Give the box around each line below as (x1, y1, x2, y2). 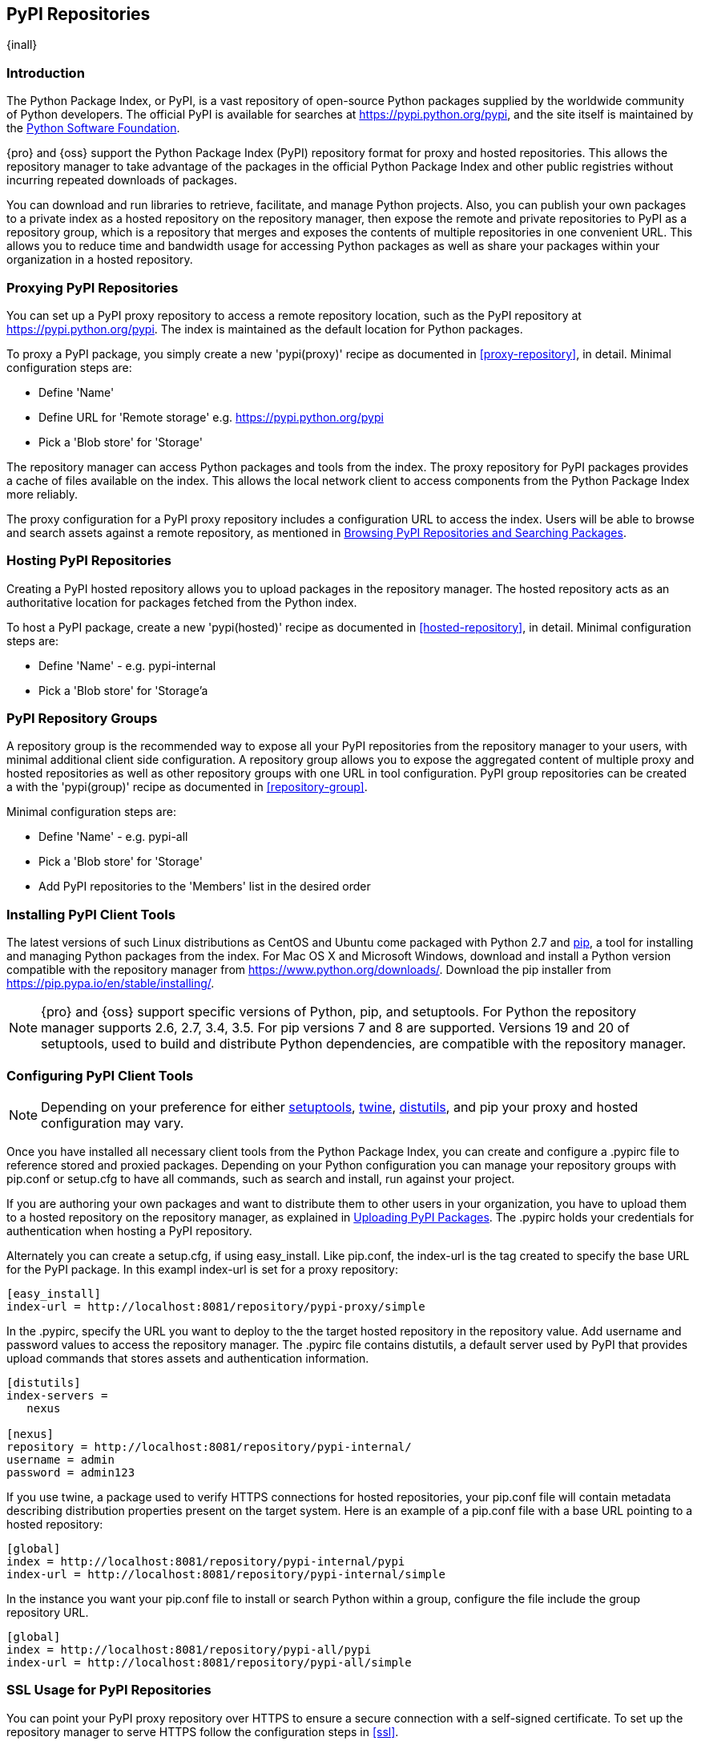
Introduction (6, 64, 85, 81)
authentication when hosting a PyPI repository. (6, 1223, 252, 1238)
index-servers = (6, 1388, 108, 1402)
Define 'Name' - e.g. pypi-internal (38, 658, 216, 673)
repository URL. (6, 1605, 89, 1619)
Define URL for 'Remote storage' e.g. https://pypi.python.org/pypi (38, 410, 384, 424)
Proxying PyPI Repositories (6, 279, 179, 296)
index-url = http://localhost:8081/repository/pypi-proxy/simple (6, 1299, 425, 1313)
